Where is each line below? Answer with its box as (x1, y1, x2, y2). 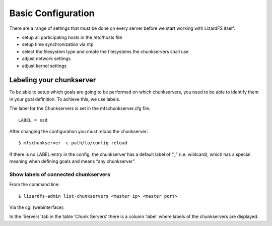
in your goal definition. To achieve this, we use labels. (9, 96, 120, 102)
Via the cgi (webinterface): (9, 204, 65, 210)
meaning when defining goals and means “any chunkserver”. (9, 158, 136, 164)
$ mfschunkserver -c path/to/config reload (18, 140, 127, 146)
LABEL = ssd (18, 117, 48, 123)
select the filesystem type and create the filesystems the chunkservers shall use (22, 48, 189, 54)
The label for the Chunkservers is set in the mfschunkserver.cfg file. (9, 105, 151, 111)
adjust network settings (22, 55, 71, 62)
